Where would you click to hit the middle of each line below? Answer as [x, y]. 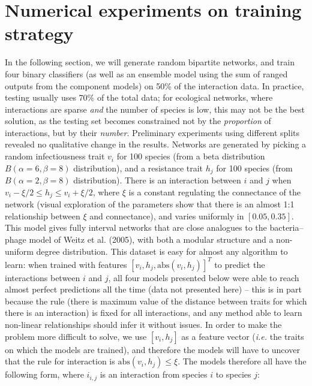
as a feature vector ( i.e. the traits [243, 336]
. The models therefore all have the [242, 361]
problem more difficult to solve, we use [76, 336]
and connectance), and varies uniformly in [167, 215]
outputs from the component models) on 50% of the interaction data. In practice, [154, 85]
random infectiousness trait [55, 156]
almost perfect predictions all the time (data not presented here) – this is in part [153, 289]
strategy [39, 33]
